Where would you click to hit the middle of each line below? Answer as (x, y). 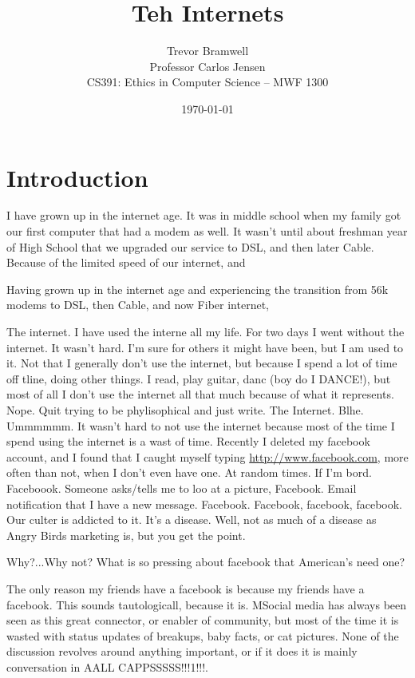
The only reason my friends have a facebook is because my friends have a (186, 588)
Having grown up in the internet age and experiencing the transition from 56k (198, 289)
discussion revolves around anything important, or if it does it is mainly (182, 651)
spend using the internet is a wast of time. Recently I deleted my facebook (188, 441)
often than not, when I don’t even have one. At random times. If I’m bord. (189, 472)
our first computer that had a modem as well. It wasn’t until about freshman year (207, 231)
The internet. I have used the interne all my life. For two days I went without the (206, 331)
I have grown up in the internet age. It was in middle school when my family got (204, 215)
